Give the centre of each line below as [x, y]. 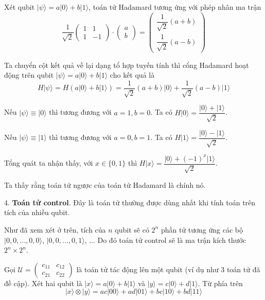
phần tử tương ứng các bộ [202, 229]
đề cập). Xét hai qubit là [43, 283]
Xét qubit [20, 7]
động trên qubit [29, 75]
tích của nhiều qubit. [37, 212]
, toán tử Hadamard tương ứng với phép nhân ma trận [175, 7]
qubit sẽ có [132, 229]
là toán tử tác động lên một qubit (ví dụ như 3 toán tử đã [168, 269]
